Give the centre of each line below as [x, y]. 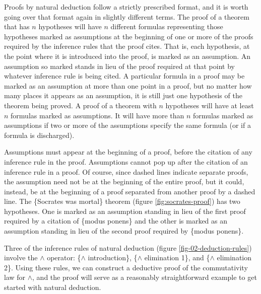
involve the [21, 258]
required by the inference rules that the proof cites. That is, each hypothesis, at [127, 46]
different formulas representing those [167, 26]
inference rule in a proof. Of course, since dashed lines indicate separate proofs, [126, 171]
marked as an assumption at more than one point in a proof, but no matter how [128, 85]
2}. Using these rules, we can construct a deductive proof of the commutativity [126, 267]
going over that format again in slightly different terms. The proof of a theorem [127, 16]
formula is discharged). [39, 135]
